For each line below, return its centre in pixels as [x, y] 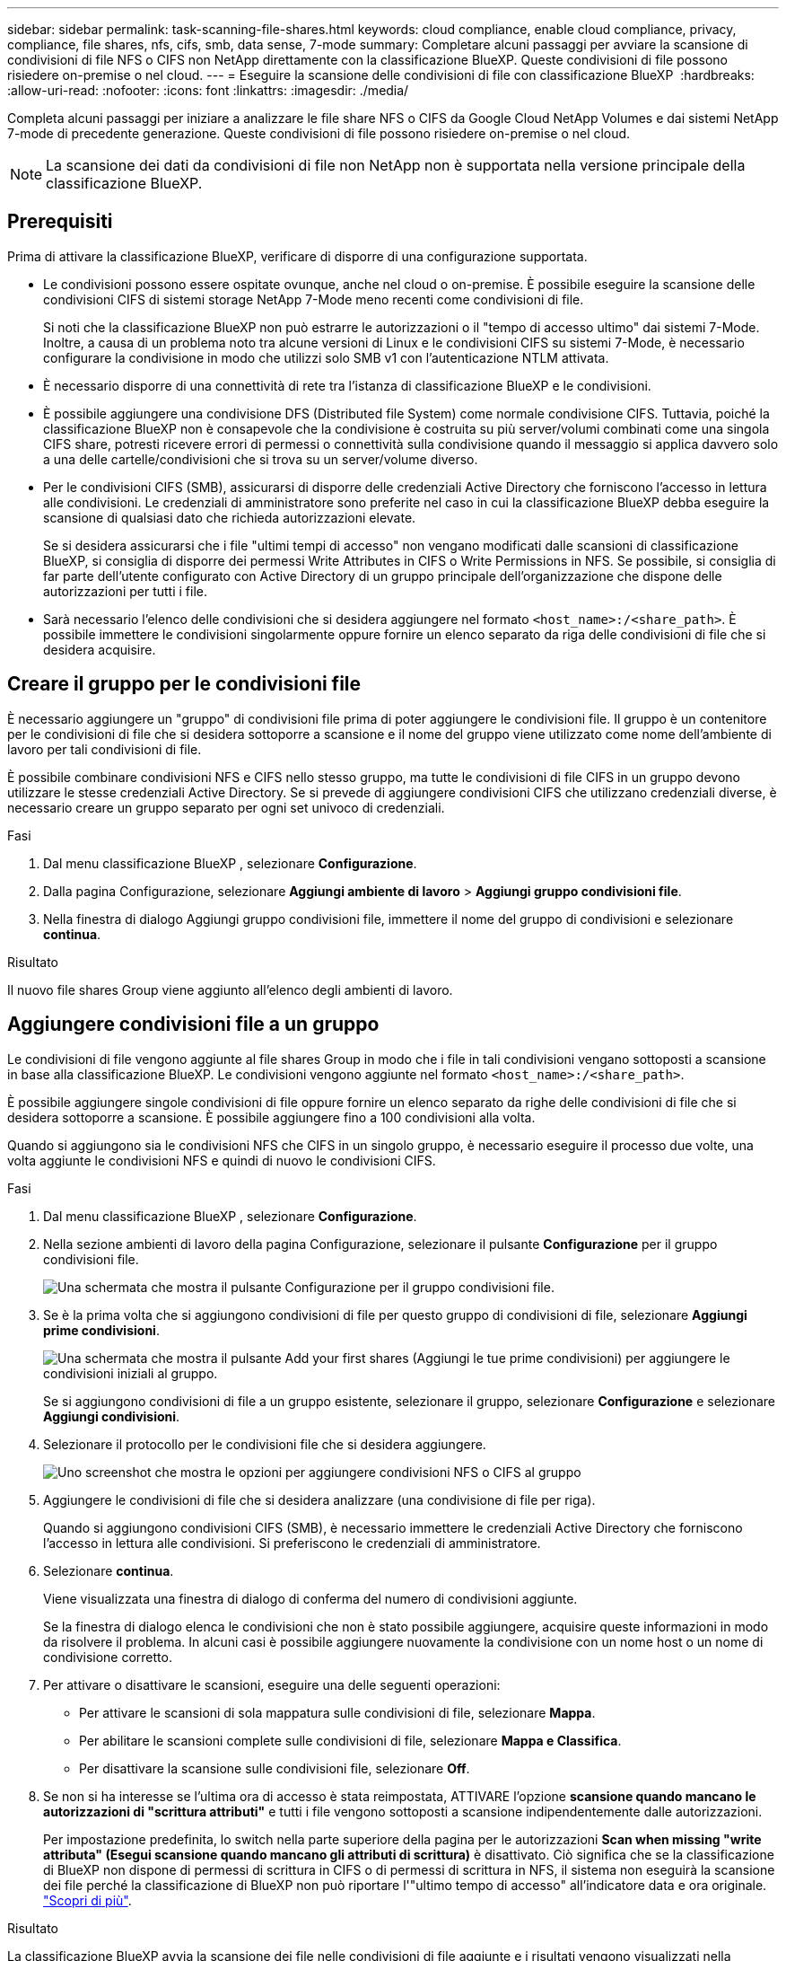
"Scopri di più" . [87, 1900]
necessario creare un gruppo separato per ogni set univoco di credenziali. [226, 807]
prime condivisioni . [101, 1330]
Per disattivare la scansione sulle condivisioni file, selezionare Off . [275, 1768]
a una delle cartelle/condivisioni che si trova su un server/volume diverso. [261, 459]
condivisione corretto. [108, 1657]
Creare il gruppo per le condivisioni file [184, 684]
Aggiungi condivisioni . [112, 1416]
